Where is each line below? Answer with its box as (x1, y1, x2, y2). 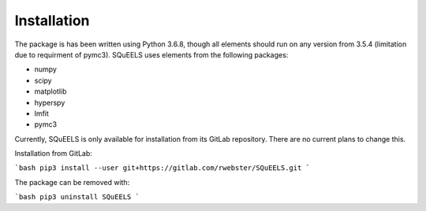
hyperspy (34, 98, 65, 107)
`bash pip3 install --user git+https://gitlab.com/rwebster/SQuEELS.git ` (14, 164, 311, 172)
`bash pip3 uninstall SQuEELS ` (14, 193, 140, 202)
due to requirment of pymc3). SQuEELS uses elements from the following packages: (14, 50, 289, 59)
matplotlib (34, 87, 67, 96)
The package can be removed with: (14, 177, 130, 187)
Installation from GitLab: (14, 149, 92, 158)
